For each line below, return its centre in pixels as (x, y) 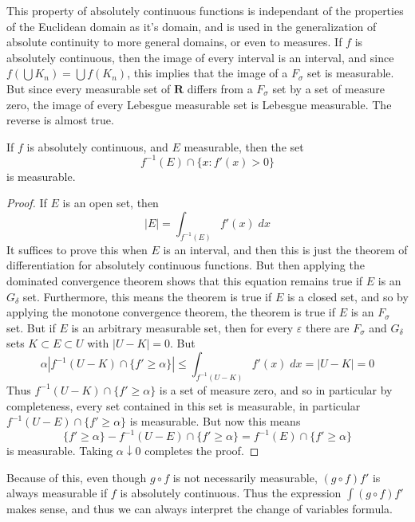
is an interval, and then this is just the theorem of (285, 249)
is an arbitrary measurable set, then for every (182, 327)
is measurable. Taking (60, 451)
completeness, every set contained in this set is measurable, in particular (184, 405)
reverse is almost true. (60, 120)
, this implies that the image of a (207, 73)
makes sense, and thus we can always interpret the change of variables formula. (200, 509)
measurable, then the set (244, 146)
